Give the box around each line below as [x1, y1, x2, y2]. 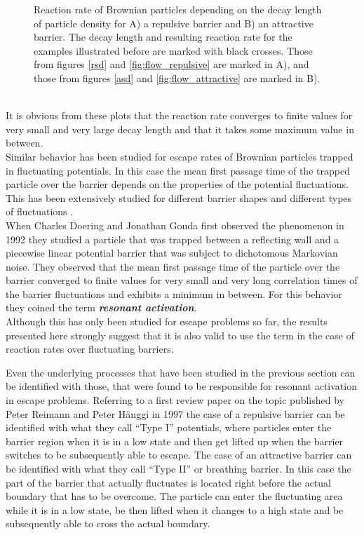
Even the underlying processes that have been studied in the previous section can [6, 365, 356, 379]
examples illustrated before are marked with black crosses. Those [34, 43, 313, 57]
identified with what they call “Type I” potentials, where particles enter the [6, 420, 332, 435]
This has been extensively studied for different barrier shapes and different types [6, 190, 352, 205]
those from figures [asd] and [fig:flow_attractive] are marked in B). [34, 70, 321, 85]
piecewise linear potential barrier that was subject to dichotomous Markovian [6, 245, 338, 260]
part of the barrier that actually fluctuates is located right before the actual [6, 475, 331, 489]
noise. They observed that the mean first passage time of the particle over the [6, 259, 340, 273]
